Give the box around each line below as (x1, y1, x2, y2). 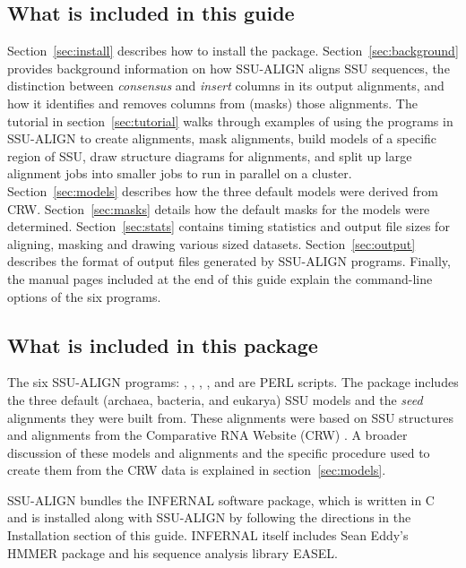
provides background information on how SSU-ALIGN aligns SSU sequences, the (7, 58, 450, 77)
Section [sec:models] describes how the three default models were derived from (7, 181, 438, 200)
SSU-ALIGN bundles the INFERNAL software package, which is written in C (7, 490, 435, 509)
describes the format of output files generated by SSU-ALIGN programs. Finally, (7, 252, 451, 271)
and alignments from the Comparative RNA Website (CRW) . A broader (7, 426, 408, 444)
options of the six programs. (7, 287, 161, 306)
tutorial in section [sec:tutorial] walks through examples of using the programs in (7, 111, 453, 130)
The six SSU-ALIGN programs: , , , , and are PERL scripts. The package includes (7, 373, 459, 392)
